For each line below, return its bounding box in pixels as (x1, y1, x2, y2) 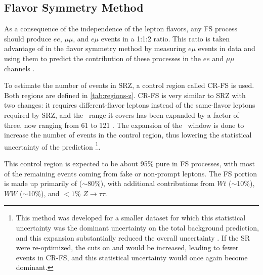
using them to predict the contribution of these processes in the (4, 53, 201, 63)
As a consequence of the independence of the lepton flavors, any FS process (4, 23, 238, 34)
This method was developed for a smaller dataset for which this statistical (16, 212, 246, 223)
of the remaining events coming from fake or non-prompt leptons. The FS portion (4, 168, 257, 178)
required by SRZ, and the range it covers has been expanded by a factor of (4, 109, 239, 120)
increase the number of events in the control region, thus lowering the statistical (4, 129, 252, 140)
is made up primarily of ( (4, 178, 82, 189)
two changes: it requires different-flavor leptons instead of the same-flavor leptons (4, 100, 255, 110)
